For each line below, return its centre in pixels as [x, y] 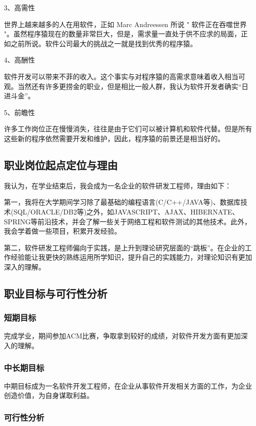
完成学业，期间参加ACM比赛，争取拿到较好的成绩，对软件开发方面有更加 [123, 336]
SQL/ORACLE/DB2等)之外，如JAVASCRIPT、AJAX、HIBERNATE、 [126, 211]
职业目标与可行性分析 [56, 293]
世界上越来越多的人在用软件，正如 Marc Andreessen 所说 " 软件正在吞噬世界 [126, 24]
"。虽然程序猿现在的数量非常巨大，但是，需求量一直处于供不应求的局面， [123, 34]
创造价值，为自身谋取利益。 [49, 395]
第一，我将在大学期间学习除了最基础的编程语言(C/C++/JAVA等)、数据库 [122, 202]
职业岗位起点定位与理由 [61, 165]
